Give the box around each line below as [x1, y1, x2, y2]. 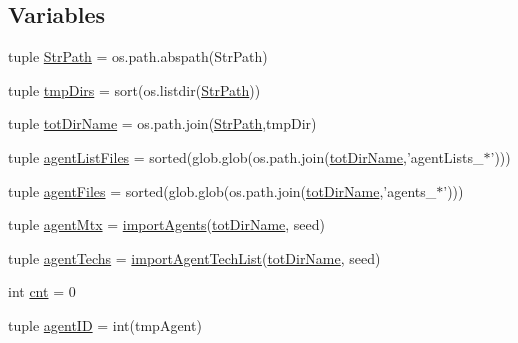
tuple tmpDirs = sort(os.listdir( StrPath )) [8, 79, 261, 100]
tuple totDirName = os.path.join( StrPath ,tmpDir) [8, 113, 317, 134]
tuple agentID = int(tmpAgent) [8, 314, 202, 335]
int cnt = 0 [8, 281, 76, 302]
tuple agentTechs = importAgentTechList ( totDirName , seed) [8, 247, 381, 268]
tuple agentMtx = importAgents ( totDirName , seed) [8, 214, 326, 235]
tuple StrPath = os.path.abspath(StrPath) [8, 46, 268, 67]
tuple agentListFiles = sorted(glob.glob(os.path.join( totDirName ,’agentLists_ [8, 146, 484, 167]
